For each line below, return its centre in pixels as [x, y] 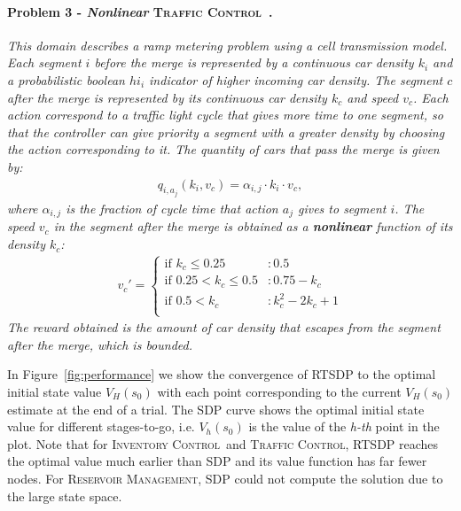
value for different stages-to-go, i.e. [101, 426]
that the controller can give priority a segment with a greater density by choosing [226, 132]
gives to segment [342, 209]
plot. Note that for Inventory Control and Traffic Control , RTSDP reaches [223, 443]
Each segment [44, 62]
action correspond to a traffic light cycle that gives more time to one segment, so [225, 115]
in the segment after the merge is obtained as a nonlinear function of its [253, 226]
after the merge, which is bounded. [100, 344]
